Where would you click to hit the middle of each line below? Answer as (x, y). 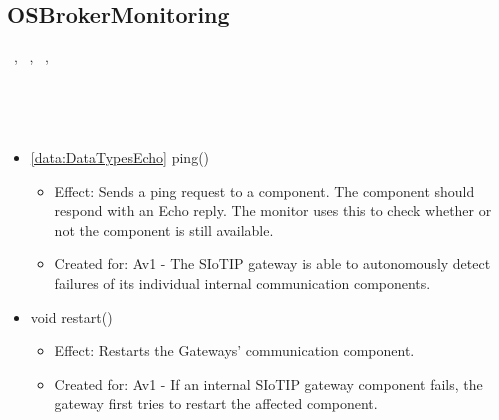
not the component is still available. (164, 229)
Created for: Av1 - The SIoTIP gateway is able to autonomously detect (272, 263)
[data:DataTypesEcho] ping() (120, 156)
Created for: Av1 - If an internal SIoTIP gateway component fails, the (268, 383)
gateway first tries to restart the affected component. (216, 403)
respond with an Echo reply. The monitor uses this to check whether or (273, 210)
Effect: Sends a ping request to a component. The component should (264, 190)
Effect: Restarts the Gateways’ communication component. (234, 350)
